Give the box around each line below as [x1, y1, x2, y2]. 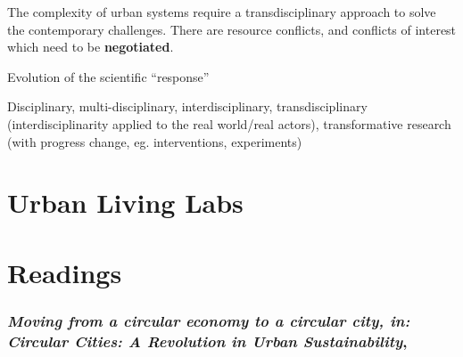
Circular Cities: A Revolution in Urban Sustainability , [7, 329, 408, 352]
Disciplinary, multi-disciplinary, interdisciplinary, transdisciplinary [7, 97, 368, 116]
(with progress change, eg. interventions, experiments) [7, 132, 302, 150]
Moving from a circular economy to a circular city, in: [7, 309, 410, 331]
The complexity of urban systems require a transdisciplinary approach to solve [7, 3, 436, 20]
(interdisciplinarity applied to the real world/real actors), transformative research [7, 114, 451, 133]
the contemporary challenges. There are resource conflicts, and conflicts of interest [7, 20, 457, 38]
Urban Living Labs [7, 184, 244, 221]
